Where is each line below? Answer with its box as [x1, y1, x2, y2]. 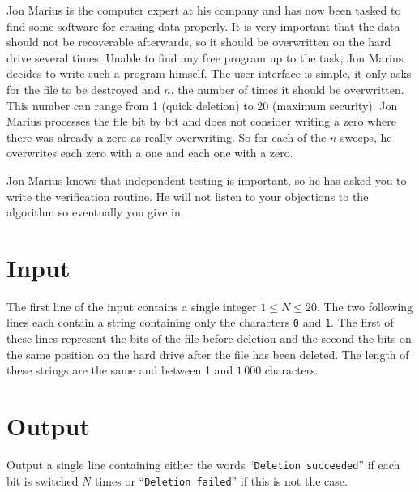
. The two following [316, 297, 413, 314]
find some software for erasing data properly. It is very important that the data [6, 17, 400, 34]
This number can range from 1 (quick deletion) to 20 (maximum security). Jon [6, 96, 398, 113]
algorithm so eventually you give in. [6, 203, 184, 220]
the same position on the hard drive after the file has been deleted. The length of [6, 345, 409, 362]
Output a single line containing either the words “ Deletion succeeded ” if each [6, 456, 400, 473]
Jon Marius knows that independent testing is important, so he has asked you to [6, 171, 407, 188]
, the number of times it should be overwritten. [170, 80, 404, 97]
